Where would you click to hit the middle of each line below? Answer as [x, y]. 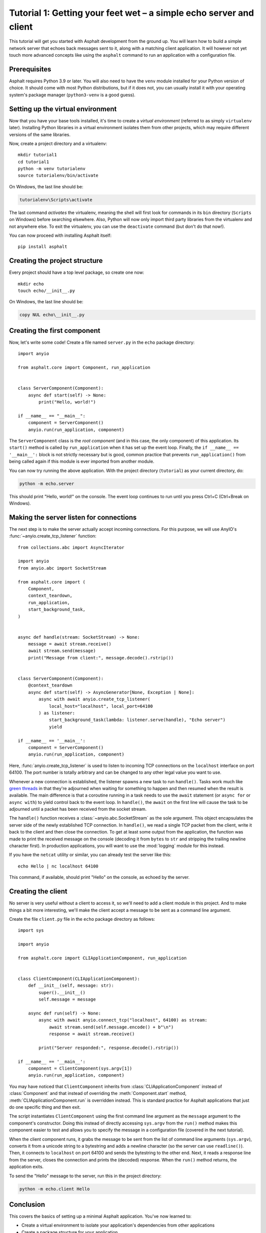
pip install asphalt [43, 247]
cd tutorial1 [33, 162]
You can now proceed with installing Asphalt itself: [60, 235]
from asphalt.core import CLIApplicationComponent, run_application [102, 958]
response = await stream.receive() [92, 1034]
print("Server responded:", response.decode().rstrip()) [109, 1048]
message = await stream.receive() [70, 644]
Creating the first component [55, 330]
